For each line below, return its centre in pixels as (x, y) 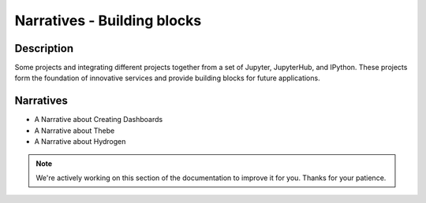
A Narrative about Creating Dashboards (99, 120)
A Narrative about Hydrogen (80, 142)
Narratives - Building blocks (108, 20)
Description (44, 48)
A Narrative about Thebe (75, 131)
